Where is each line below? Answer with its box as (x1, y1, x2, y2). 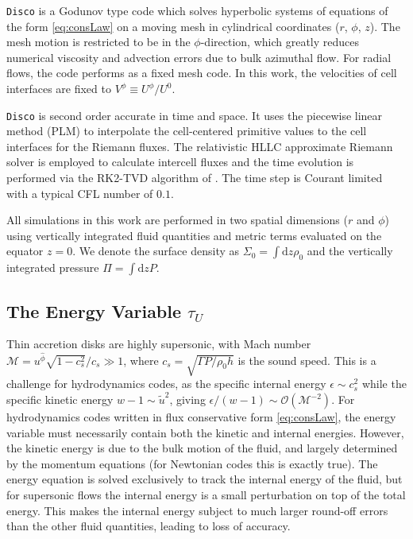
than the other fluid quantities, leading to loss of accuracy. (6, 518, 291, 534)
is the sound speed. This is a (237, 351, 376, 368)
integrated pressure (6, 259, 99, 276)
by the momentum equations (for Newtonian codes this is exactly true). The (6, 455, 378, 471)
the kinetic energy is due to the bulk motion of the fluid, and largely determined (6, 440, 398, 456)
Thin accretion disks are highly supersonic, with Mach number (6, 335, 311, 352)
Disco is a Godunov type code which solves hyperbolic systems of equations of (6, 2, 388, 18)
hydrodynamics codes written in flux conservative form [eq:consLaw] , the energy (6, 409, 396, 425)
